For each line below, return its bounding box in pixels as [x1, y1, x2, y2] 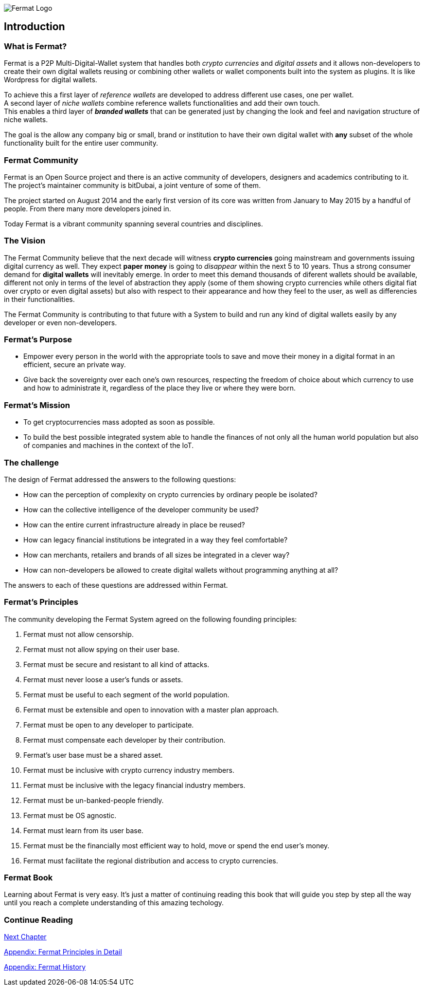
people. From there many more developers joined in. [4, 204, 171, 213]
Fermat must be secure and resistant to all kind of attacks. [23, 660, 210, 669]
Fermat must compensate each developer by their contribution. [23, 735, 226, 744]
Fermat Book [4, 873, 53, 883]
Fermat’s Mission [4, 400, 70, 410]
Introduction [4, 20, 65, 33]
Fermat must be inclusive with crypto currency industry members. [23, 766, 234, 774]
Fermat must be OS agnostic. [23, 811, 117, 820]
